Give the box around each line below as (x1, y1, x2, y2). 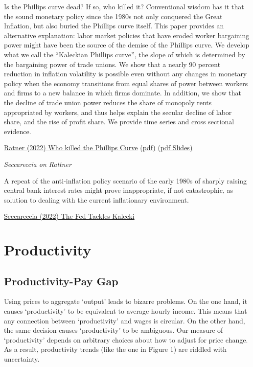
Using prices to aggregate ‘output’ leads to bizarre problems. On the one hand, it (4, 296, 248, 306)
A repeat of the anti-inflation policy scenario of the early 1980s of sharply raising (4, 175, 247, 185)
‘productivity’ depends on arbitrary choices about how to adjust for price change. (4, 334, 248, 344)
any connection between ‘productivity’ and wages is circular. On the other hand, (4, 315, 245, 325)
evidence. (4, 126, 31, 136)
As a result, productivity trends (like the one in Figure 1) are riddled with (4, 344, 227, 354)
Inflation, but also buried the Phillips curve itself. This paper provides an (4, 21, 224, 31)
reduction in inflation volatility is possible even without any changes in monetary (4, 69, 247, 79)
